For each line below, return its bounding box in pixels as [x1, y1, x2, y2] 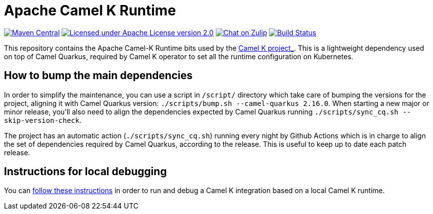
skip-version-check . [4, 115, 82, 124]
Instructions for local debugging [4, 165, 167, 178]
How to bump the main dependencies [4, 69, 193, 82]
